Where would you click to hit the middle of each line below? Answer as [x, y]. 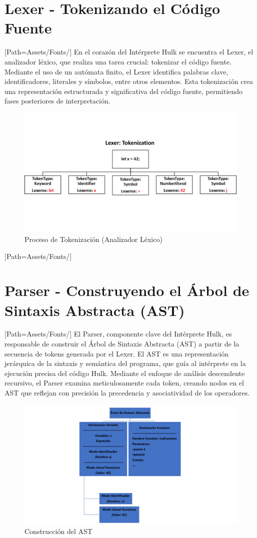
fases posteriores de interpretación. [57, 101]
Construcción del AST [58, 531]
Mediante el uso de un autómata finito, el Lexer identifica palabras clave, [116, 71]
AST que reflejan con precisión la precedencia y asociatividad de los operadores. [127, 393]
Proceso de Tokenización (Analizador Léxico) [93, 239]
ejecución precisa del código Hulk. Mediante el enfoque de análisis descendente [125, 373]
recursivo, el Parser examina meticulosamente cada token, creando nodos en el [124, 383]
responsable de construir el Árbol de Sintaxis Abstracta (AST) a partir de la [122, 344]
